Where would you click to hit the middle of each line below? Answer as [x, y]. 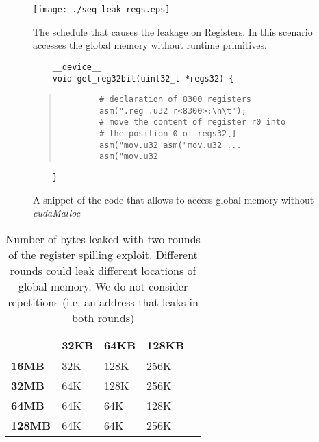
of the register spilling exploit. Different [103, 254]
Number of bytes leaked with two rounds [103, 238]
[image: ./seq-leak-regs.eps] [102, 10]
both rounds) [103, 317]
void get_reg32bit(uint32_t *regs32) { [143, 78]
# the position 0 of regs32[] [168, 134]
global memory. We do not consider [103, 286]
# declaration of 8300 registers [175, 100]
